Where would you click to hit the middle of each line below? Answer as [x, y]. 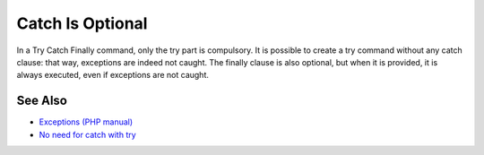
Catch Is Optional [82, 23]
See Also [42, 101]
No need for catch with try [87, 134]
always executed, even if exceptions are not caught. [113, 75]
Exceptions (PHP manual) [86, 122]
